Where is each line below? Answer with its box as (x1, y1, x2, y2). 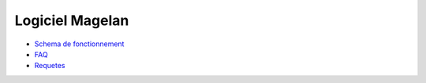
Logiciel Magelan (14, 12, 129, 29)
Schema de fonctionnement (34, 39, 125, 49)
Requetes (34, 61, 65, 70)
